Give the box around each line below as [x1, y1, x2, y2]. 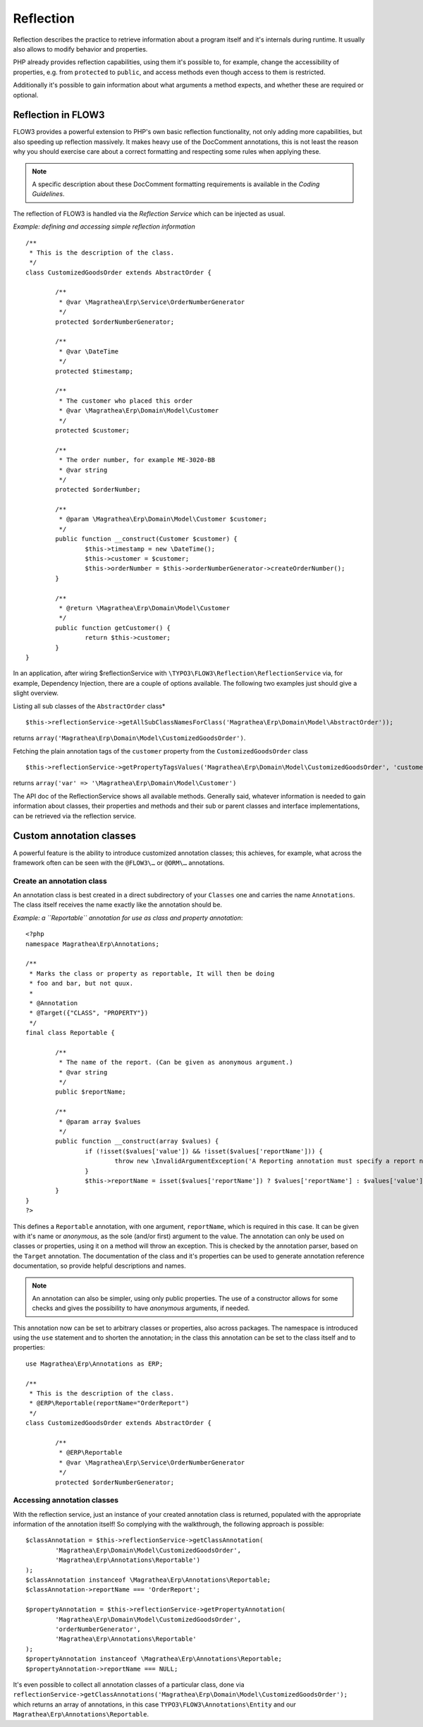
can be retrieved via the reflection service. [13, 811, 137, 820]
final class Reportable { [25, 1029, 116, 1037]
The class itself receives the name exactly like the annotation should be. [13, 900, 222, 909]
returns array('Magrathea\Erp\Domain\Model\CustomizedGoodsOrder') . [13, 734, 246, 742]
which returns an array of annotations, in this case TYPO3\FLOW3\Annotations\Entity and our [13, 1700, 296, 1709]
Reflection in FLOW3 [13, 109, 105, 121]
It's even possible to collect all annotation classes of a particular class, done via [13, 1680, 245, 1689]
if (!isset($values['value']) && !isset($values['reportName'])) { [85, 1147, 324, 1155]
